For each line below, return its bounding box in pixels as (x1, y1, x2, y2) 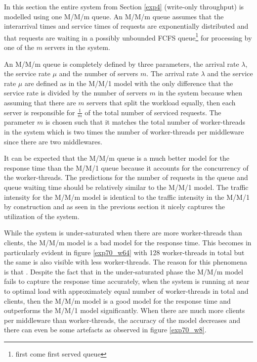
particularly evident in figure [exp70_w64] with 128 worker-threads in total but (4, 247, 245, 257)
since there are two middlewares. (4, 136, 102, 146)
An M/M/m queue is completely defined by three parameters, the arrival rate (4, 58, 239, 69)
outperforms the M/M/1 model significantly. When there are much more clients (4, 305, 245, 316)
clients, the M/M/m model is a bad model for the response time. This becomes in (4, 237, 252, 247)
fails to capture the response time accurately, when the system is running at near (4, 276, 250, 286)
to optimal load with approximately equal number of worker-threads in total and (4, 285, 249, 296)
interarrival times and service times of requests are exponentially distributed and (4, 21, 249, 31)
